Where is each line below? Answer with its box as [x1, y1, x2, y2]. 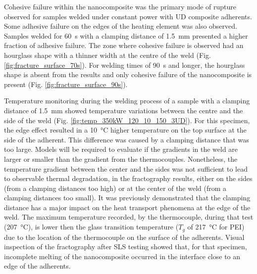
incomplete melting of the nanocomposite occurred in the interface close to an [4, 251, 241, 261]
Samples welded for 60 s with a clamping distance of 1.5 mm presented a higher [4, 30, 248, 41]
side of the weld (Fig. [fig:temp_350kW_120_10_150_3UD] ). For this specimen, [4, 115, 250, 125]
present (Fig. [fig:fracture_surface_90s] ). [4, 79, 128, 89]
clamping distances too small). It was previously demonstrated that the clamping [4, 192, 251, 203]
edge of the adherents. [4, 261, 71, 271]
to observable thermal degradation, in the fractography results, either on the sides [4, 173, 253, 183]
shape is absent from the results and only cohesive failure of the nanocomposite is [4, 69, 252, 80]
